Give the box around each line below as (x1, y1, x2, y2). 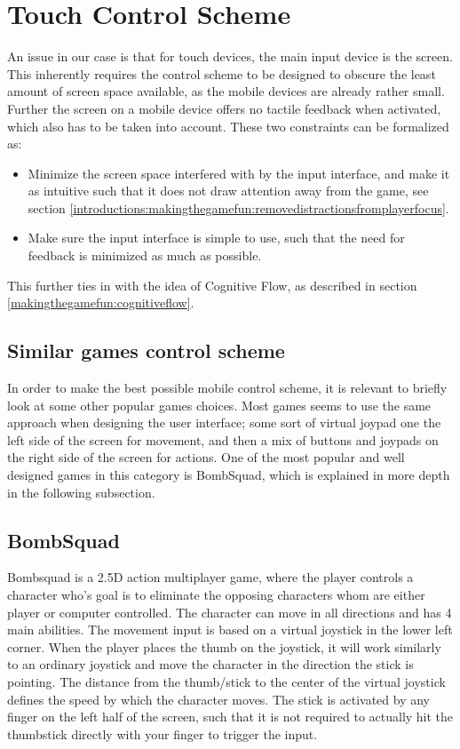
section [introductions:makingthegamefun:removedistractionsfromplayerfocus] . (28, 198, 449, 217)
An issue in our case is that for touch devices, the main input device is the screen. (7, 47, 453, 66)
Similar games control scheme (7, 337, 285, 364)
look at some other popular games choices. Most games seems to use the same (7, 395, 432, 414)
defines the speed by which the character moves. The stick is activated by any (7, 689, 430, 708)
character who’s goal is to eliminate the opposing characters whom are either (7, 586, 425, 603)
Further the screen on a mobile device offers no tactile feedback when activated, (7, 99, 441, 117)
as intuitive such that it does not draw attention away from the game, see (28, 181, 429, 200)
